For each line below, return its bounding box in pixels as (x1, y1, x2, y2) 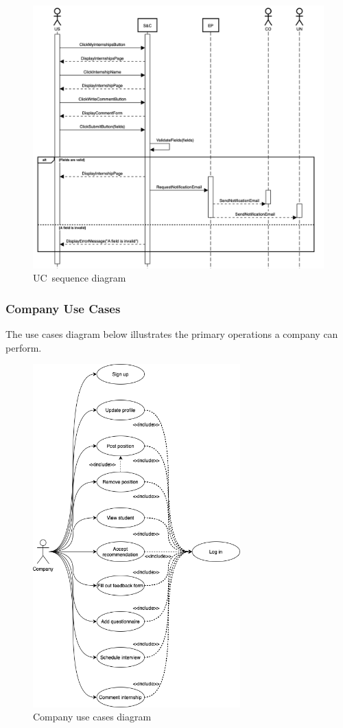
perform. (5, 340, 42, 354)
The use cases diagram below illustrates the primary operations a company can (5, 327, 338, 341)
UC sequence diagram (33, 271, 126, 285)
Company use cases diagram (33, 709, 152, 724)
